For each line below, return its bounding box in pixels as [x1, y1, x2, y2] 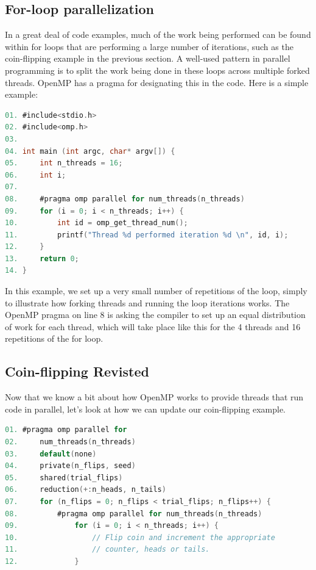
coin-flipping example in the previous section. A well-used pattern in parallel [5, 52, 290, 65]
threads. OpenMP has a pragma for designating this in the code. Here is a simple [5, 76, 309, 88]
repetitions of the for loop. [5, 332, 104, 345]
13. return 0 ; [5, 254, 79, 263]
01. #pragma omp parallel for [5, 425, 127, 435]
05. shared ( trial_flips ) [5, 473, 123, 482]
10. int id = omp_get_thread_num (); [5, 218, 188, 228]
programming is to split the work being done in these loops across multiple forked [5, 63, 310, 76]
